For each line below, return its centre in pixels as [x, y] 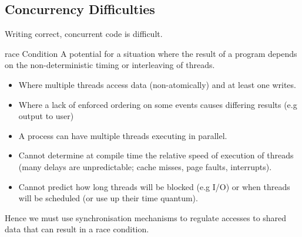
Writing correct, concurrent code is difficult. [84, 34]
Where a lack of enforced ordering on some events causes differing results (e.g [158, 104]
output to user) [46, 116]
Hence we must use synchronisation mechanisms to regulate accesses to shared [146, 217]
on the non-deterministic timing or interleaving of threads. [110, 65]
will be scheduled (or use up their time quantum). [108, 198]
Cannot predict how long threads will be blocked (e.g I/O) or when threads [154, 186]
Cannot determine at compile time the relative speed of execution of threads [156, 155]
